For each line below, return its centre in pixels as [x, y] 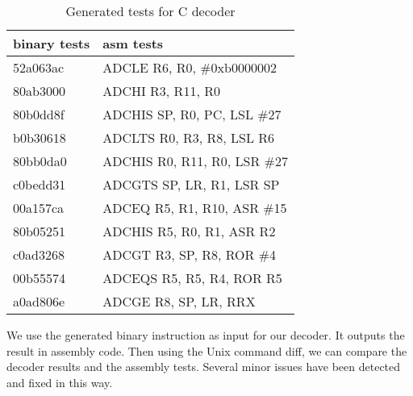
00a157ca [39, 208]
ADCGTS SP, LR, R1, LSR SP [191, 184]
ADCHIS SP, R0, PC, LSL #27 [192, 114]
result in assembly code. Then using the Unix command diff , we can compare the [207, 350]
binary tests [52, 43]
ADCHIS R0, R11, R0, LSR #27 [195, 161]
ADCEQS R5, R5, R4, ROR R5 [192, 278]
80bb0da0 [40, 161]
